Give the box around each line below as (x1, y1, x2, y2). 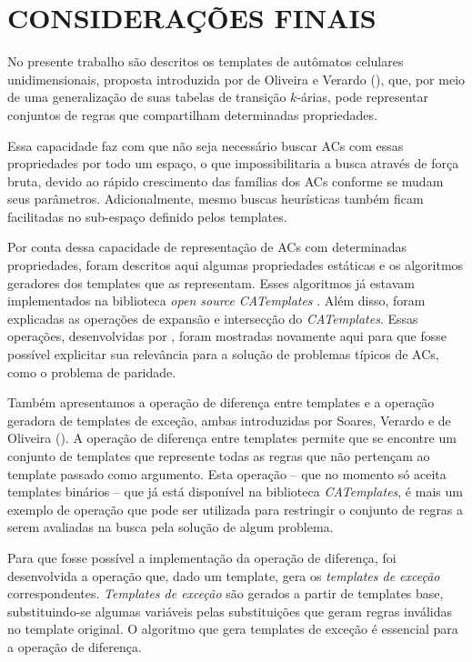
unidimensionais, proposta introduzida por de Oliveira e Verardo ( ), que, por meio (7, 69, 466, 88)
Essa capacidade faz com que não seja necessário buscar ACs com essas (7, 135, 404, 155)
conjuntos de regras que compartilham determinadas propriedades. (7, 105, 377, 124)
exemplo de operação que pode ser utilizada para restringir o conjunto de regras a (7, 499, 464, 518)
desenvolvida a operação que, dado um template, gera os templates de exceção (7, 566, 440, 585)
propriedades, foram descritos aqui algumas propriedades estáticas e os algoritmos (7, 256, 464, 275)
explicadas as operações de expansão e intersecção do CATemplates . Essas (7, 308, 418, 327)
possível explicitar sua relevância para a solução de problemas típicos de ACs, (7, 345, 439, 364)
